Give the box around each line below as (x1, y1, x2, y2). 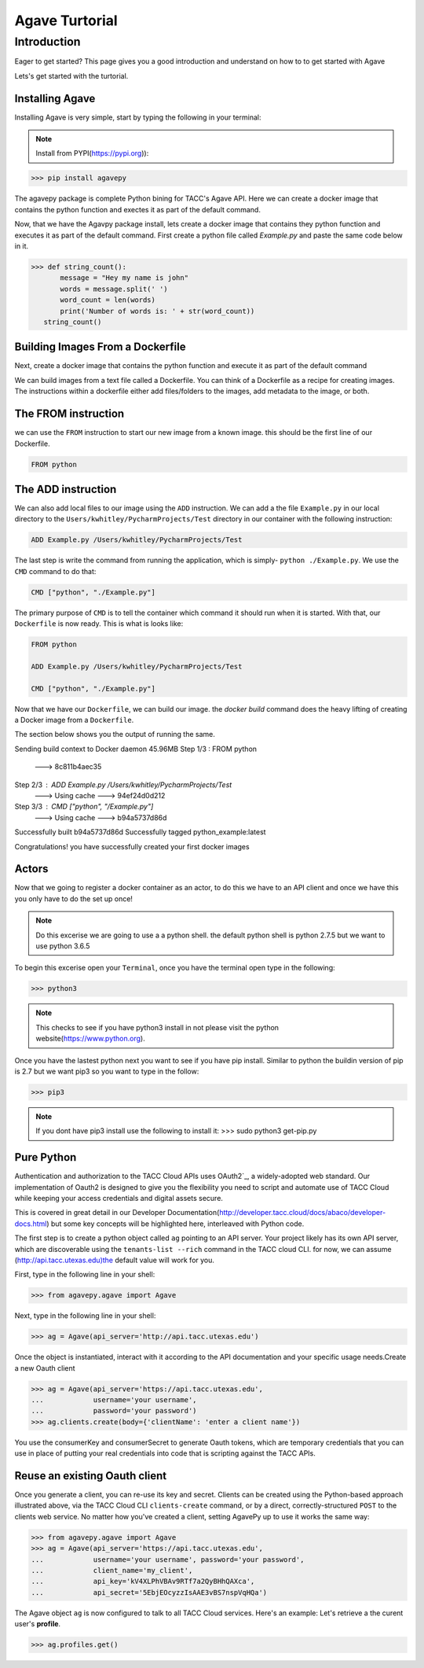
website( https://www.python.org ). (35, 1034, 145, 1044)
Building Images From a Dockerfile (14, 341, 186, 354)
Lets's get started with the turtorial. (14, 71, 129, 80)
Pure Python (14, 1151, 77, 1164)
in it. (14, 241, 29, 251)
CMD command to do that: (14, 566, 97, 576)
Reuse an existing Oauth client (14, 1469, 167, 1482)
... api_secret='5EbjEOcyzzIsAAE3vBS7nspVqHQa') (31, 1588, 268, 1596)
